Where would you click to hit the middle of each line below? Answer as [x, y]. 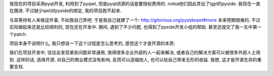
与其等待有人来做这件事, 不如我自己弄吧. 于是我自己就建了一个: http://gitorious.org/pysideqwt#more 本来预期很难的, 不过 [135, 20]
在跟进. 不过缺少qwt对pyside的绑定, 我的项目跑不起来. [65, 11]
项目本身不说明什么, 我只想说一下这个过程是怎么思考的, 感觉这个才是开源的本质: [92, 43]
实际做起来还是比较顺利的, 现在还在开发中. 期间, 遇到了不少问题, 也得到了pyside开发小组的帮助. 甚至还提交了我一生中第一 [135, 27]
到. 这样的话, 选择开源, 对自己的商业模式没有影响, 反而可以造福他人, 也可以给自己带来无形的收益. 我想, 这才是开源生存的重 [135, 59]
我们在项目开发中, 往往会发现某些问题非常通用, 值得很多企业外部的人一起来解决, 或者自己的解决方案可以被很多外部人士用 [135, 52]
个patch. [18, 34]
